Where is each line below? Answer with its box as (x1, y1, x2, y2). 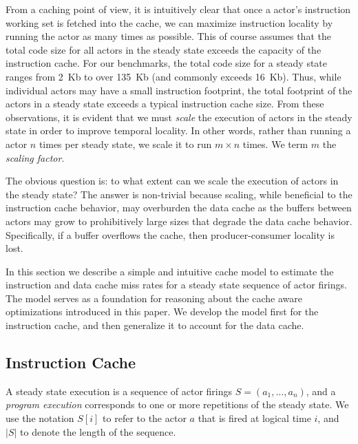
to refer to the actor (103, 411, 187, 425)
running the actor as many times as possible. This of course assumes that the (6, 29, 331, 43)
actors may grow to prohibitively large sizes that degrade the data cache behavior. (6, 213, 352, 228)
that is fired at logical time (198, 411, 311, 425)
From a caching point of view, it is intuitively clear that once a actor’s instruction (6, 2, 351, 16)
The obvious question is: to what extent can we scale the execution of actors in (6, 173, 339, 188)
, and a (306, 383, 336, 398)
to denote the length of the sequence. (20, 424, 176, 438)
